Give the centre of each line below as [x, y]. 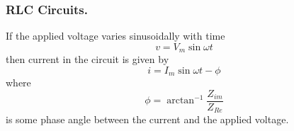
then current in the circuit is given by [87, 59]
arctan [181, 101]
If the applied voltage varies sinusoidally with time [115, 36]
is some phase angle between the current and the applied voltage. [147, 119]
